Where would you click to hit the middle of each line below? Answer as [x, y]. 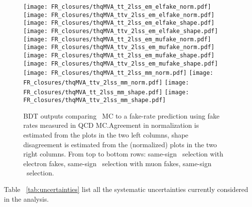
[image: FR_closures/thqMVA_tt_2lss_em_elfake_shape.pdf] [119, 23]
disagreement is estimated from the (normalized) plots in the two [120, 144]
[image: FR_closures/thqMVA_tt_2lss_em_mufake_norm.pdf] [117, 39]
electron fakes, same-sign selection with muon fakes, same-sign [118, 163]
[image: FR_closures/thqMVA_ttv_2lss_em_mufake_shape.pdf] [121, 63]
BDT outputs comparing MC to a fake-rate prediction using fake [121, 115]
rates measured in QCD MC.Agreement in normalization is [111, 125]
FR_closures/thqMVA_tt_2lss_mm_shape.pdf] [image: [106, 92]
